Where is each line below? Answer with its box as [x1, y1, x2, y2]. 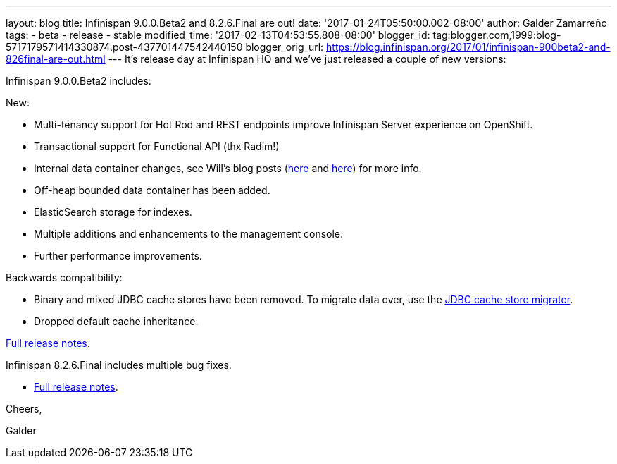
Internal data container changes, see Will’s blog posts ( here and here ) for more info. [34, 162, 422, 174]
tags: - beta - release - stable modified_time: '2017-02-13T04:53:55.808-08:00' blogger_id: [6, 29, 430, 41]
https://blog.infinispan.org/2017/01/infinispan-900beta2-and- [326, 41, 611, 53]
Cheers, [6, 403, 42, 415]
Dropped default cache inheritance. [34, 315, 199, 327]
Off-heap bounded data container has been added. [34, 184, 270, 196]
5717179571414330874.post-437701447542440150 [6, 41, 243, 53]
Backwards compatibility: [6, 271, 123, 283]
